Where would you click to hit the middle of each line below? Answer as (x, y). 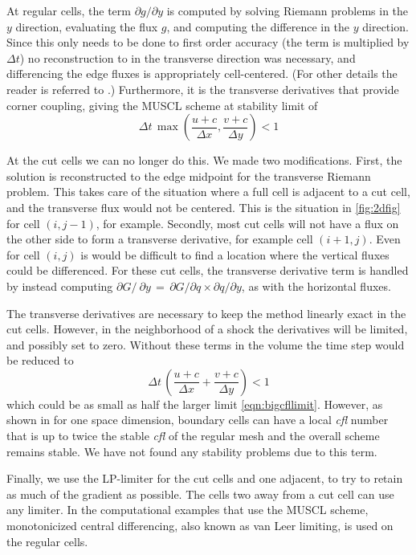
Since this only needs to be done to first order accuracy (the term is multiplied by (208, 42)
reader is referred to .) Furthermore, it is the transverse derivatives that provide (203, 89)
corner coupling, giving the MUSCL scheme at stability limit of (162, 105)
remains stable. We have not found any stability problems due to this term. (192, 451)
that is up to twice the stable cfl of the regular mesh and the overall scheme (193, 436)
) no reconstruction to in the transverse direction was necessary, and (188, 57)
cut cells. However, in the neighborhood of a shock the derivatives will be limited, (207, 329)
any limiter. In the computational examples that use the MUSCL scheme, (188, 510)
